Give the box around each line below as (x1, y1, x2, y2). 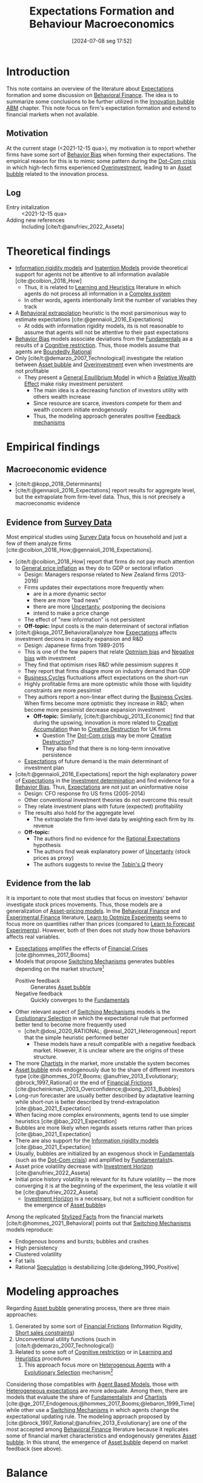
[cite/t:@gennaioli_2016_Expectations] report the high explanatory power (15, 771, 197, 778)
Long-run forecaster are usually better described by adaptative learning (15, 1091, 195, 1099)
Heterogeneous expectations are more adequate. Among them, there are (6, 1387, 188, 1394)
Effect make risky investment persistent (24, 380, 123, 387)
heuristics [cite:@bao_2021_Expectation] (15, 1117, 117, 1125)
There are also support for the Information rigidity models (15, 1137, 159, 1144)
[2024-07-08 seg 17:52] (72, 37, 132, 44)
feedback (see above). (6, 1445, 62, 1453)
